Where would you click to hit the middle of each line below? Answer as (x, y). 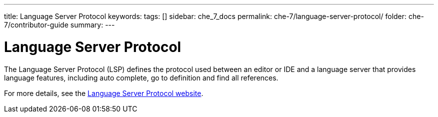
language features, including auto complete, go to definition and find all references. (141, 77)
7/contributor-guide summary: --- (59, 25)
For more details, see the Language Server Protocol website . (104, 93)
